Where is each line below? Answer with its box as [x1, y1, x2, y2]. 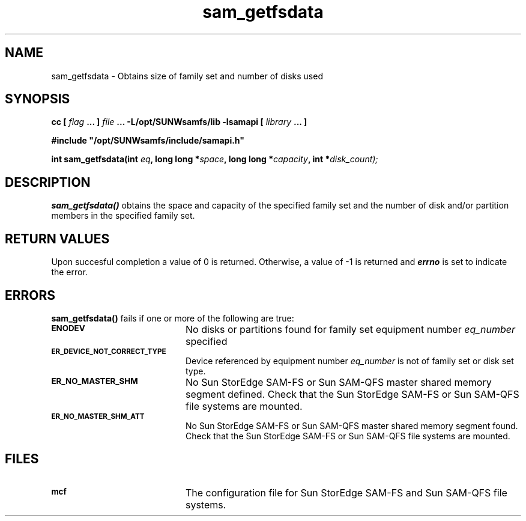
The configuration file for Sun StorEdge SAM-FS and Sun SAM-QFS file [185, 486, 507, 499]
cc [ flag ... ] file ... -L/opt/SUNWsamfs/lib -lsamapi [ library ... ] [51, 117, 307, 127]
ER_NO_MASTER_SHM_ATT [51, 412, 145, 421]
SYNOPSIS [5, 91, 70, 107]
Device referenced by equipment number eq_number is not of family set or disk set [186, 355, 514, 366]
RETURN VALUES [5, 231, 110, 246]
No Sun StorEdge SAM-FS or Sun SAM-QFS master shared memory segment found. [186, 420, 518, 431]
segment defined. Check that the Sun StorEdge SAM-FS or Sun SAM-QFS [185, 388, 519, 400]
